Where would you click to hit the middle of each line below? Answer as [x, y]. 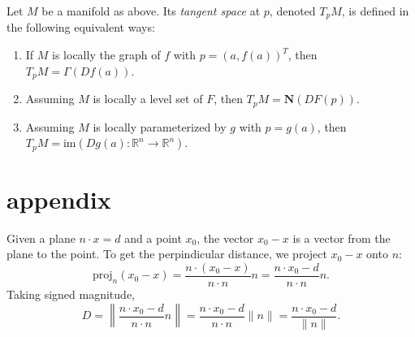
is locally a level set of [148, 99]
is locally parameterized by [160, 126]
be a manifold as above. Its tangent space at [151, 11]
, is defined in [375, 11]
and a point [153, 238]
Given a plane [41, 238]
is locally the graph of [106, 55]
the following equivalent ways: [81, 27]
